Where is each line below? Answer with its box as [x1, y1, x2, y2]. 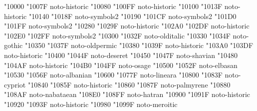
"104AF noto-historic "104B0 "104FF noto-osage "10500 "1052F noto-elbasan [4, 59, 238, 70]
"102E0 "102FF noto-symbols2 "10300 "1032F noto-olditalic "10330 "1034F [4, 30, 231, 40]
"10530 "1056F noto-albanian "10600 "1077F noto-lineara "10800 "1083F [4, 69, 223, 80]
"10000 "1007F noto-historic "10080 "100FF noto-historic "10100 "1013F [4, 1, 223, 11]
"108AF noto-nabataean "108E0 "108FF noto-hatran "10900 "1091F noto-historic [4, 89, 250, 99]
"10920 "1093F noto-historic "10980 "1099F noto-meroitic [4, 98, 178, 109]
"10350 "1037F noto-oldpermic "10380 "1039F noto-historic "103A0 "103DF [25, 40, 254, 50]
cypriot [4, 79, 26, 89]
